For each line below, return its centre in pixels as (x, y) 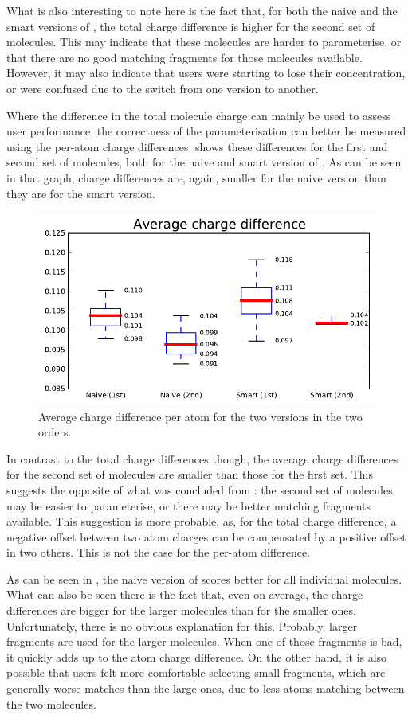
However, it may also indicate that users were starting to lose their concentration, (206, 73)
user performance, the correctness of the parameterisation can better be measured (206, 131)
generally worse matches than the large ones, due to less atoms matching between (206, 688)
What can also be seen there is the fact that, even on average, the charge (185, 594)
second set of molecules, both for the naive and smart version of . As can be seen (204, 162)
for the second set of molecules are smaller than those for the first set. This (190, 474)
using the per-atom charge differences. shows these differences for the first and (197, 146)
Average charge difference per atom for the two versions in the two (200, 416)
